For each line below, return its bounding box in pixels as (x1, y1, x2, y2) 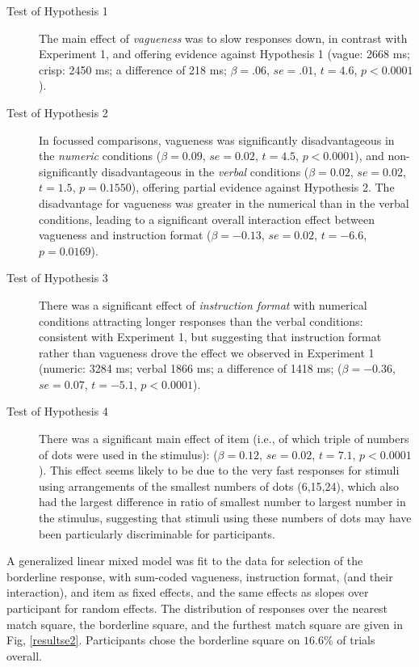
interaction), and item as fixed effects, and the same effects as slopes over (6, 584, 369, 601)
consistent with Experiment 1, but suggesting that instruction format (39, 328, 382, 345)
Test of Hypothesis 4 (6, 403, 108, 420)
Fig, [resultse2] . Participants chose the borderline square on (6, 631, 300, 648)
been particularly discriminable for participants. (39, 525, 275, 542)
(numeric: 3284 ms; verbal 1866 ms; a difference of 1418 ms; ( (39, 360, 342, 377)
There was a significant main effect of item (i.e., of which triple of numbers (39, 430, 409, 447)
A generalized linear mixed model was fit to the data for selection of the (6, 552, 363, 569)
